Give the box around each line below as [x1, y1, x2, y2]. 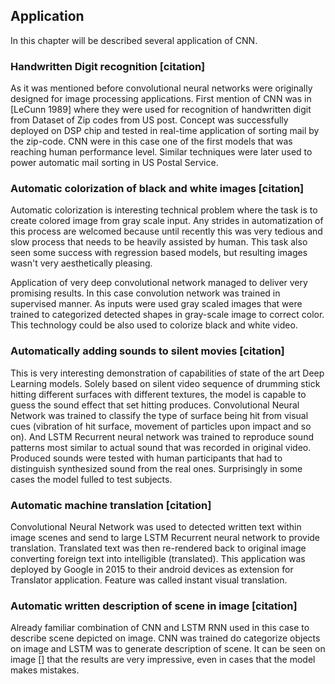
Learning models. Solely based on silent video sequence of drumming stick [10, 377, 321, 389]
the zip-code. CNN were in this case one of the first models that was [10, 135, 293, 148]
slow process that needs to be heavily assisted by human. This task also [10, 236, 308, 248]
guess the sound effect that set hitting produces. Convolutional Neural [10, 399, 300, 411]
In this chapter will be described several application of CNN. [10, 34, 258, 46]
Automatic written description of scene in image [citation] [10, 599, 298, 613]
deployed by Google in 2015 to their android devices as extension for [10, 564, 294, 575]
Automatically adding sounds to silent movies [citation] [10, 344, 285, 358]
